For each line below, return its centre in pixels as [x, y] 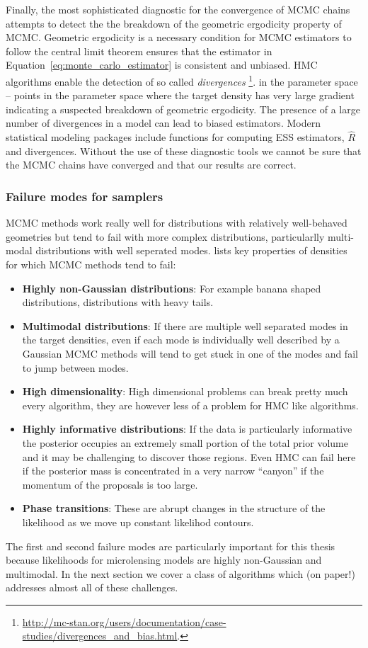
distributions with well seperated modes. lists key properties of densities [191, 250]
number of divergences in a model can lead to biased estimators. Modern [163, 123]
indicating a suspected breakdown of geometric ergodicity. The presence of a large [183, 109]
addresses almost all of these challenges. [92, 587]
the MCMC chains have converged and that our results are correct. [151, 165]
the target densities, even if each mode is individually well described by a [181, 340]
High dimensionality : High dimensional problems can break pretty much [185, 391]
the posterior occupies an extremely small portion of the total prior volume [185, 442]
